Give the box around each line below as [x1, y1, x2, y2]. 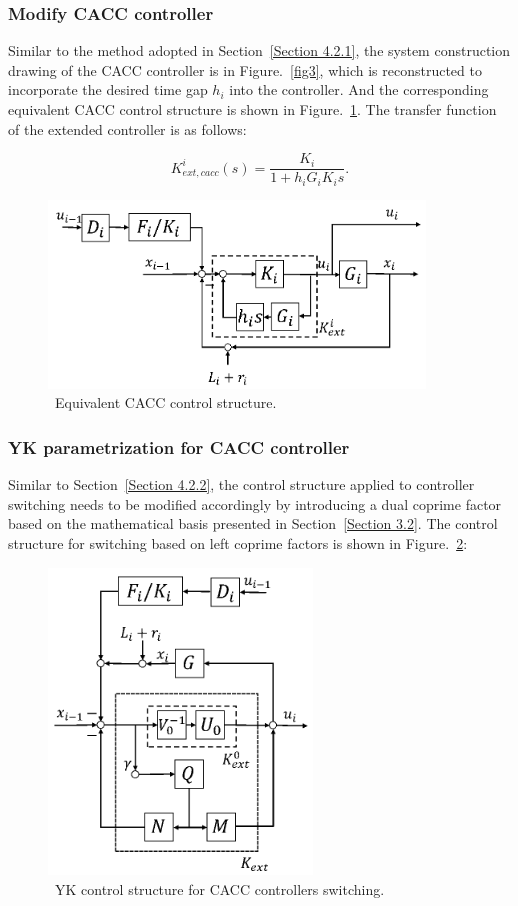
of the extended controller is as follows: [8, 118, 247, 139]
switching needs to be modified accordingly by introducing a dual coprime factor [8, 493, 502, 514]
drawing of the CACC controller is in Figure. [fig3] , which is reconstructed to [8, 59, 482, 80]
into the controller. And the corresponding [229, 79, 489, 100]
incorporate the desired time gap [8, 79, 208, 100]
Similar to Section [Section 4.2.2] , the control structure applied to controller [8, 474, 475, 495]
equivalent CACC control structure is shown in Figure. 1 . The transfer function [8, 99, 497, 119]
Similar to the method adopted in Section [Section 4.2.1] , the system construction [8, 40, 511, 61]
